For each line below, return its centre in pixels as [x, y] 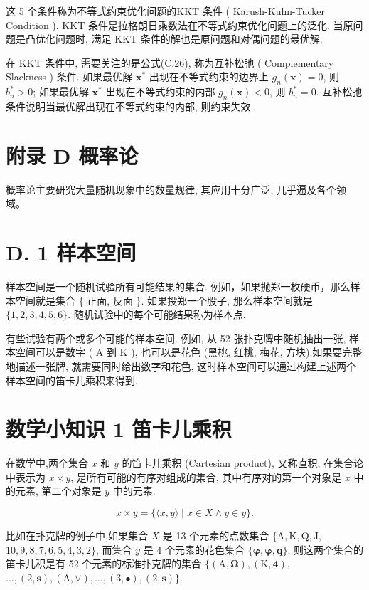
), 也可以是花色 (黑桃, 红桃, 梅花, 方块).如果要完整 [247, 352]
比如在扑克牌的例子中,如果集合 [77, 536]
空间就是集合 [45, 300]
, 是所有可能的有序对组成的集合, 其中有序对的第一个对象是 [206, 476]
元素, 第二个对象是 [58, 491]
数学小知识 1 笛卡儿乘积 [119, 429]
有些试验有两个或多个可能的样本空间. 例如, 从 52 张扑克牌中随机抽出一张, [176, 338]
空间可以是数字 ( [54, 352]
